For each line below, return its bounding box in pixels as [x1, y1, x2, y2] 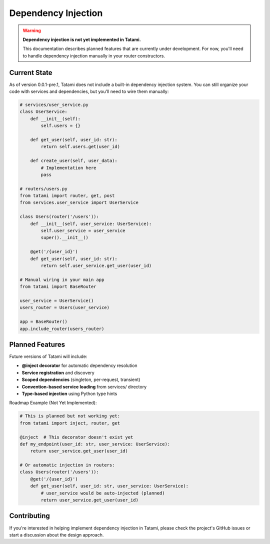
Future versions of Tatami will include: [9, 353, 87, 359]
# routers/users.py [19, 185, 67, 191]
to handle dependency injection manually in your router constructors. [22, 52, 165, 58]
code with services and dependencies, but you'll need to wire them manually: [9, 88, 169, 94]
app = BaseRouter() [19, 319, 67, 324]
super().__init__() [40, 235, 88, 240]
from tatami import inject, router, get [19, 420, 120, 426]
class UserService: [19, 109, 67, 114]
